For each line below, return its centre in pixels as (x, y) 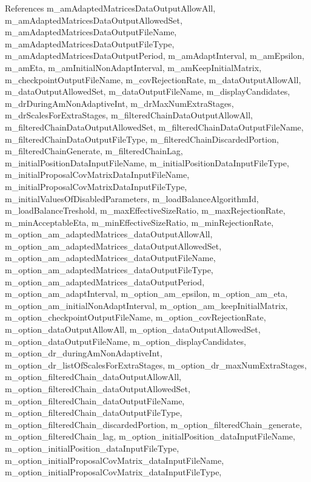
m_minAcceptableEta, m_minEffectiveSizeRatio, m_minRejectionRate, (139, 222)
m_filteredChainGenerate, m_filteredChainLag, (94, 151)
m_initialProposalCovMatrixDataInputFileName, (97, 175)
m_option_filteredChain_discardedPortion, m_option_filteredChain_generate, (154, 424)
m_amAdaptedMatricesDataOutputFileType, (90, 43)
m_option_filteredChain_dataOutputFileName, (95, 400)
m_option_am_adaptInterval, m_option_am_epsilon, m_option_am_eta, (146, 294)
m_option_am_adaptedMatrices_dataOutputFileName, (110, 258)
